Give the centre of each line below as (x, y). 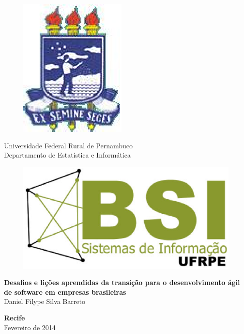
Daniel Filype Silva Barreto (45, 301)
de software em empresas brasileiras (65, 292)
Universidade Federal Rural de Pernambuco (69, 145)
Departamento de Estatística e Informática (67, 155)
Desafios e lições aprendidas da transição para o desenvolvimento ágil (122, 282)
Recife (15, 317)
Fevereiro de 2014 (30, 327)
